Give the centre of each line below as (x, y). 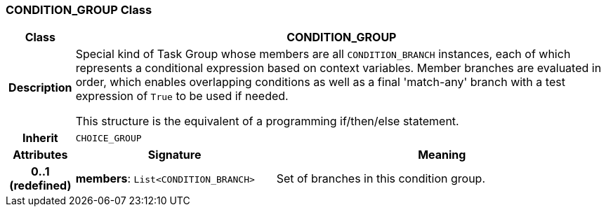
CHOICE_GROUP (108, 138)
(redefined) (40, 186)
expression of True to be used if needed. (182, 96)
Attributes (40, 155)
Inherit (40, 138)
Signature (174, 155)
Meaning (442, 155)
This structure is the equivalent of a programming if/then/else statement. (267, 121)
